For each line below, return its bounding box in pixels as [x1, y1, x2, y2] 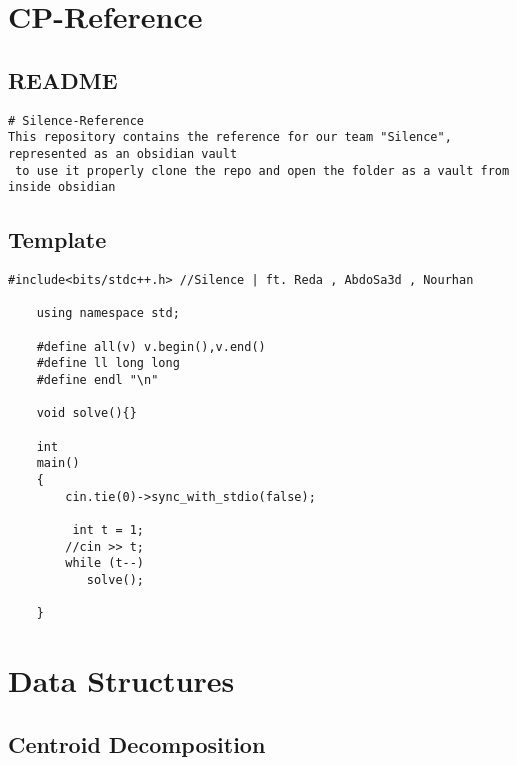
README [8, 64, 118, 95]
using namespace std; [36, 306, 180, 321]
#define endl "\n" [36, 373, 159, 387]
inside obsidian [8, 180, 116, 195]
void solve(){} [36, 406, 137, 421]
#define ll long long [36, 356, 180, 371]
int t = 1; [72, 522, 145, 537]
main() [36, 456, 80, 471]
